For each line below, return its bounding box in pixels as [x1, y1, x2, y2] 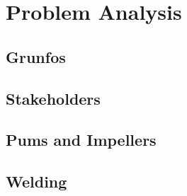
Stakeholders [6, 87, 101, 109]
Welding [6, 171, 67, 192]
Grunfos [6, 45, 66, 67]
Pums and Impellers [6, 129, 157, 151]
